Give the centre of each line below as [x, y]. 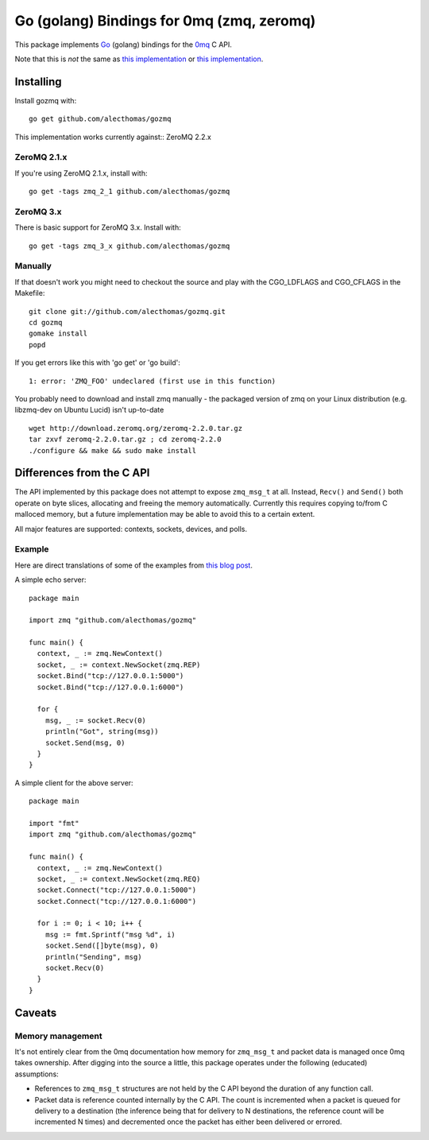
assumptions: [37, 1074]
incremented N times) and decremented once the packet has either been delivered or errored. [188, 1122]
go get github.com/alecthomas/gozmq [100, 119]
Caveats [36, 1012]
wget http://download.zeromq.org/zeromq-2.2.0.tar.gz [135, 428]
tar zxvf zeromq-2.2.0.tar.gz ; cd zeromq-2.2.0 [125, 440]
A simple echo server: [50, 580]
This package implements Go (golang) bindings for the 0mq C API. [123, 45]
